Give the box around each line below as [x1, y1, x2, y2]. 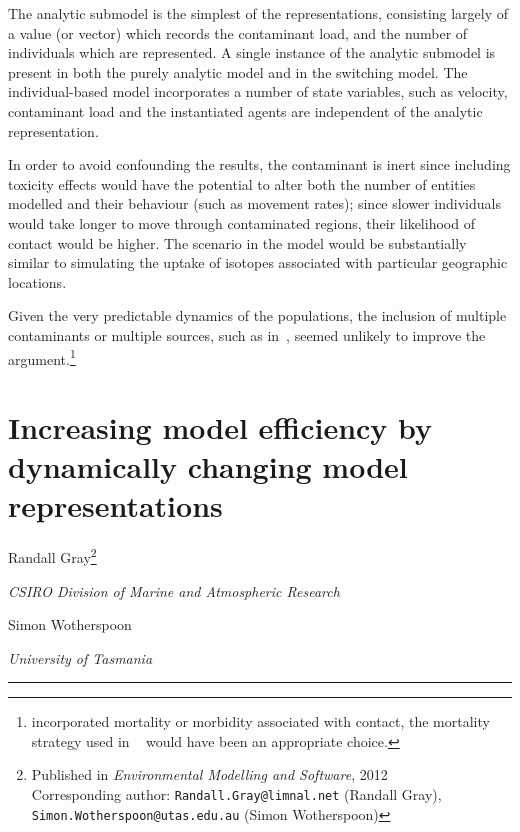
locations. [8, 271, 67, 292]
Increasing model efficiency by [8, 406, 433, 447]
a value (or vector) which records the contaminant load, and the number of [8, 22, 468, 43]
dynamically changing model [8, 446, 408, 487]
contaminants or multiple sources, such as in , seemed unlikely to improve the [8, 324, 486, 345]
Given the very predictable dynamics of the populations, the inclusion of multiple [8, 305, 507, 326]
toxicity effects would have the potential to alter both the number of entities [8, 173, 476, 194]
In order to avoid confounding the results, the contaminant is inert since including [8, 154, 511, 175]
